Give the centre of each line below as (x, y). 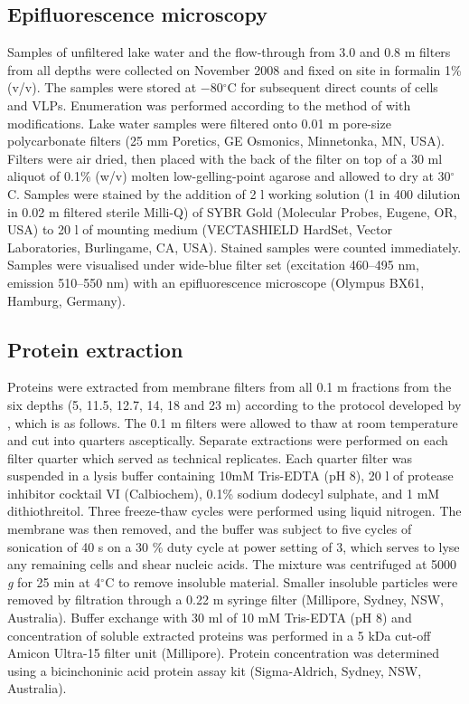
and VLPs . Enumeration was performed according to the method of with (209, 105)
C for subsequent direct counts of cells (333, 87)
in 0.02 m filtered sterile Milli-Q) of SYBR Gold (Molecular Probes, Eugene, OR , (232, 211)
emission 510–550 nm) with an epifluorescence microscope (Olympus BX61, (216, 282)
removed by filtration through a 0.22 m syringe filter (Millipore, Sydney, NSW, (225, 599)
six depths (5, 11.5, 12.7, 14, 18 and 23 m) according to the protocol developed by (234, 404)
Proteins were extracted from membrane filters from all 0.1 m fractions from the (230, 387)
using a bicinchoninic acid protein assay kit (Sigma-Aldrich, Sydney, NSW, (215, 670)
